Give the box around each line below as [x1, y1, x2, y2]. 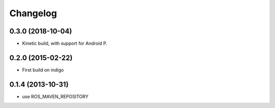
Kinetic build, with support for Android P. [22, 41, 108, 47]
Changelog [9, 8, 57, 19]
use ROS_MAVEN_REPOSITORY [22, 93, 89, 99]
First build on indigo [22, 66, 64, 73]
